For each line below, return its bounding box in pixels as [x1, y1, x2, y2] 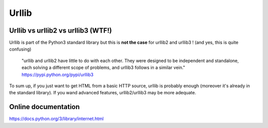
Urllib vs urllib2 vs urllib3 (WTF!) [9, 26, 112, 35]
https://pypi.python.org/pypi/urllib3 [21, 71, 94, 77]
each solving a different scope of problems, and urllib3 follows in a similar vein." [21, 64, 186, 70]
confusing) [9, 46, 32, 52]
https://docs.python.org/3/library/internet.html [9, 116, 104, 122]
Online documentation [9, 103, 80, 111]
